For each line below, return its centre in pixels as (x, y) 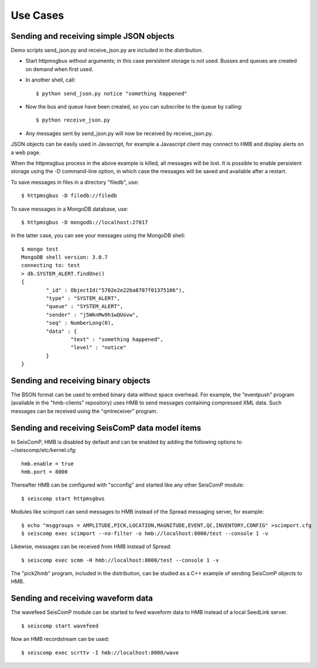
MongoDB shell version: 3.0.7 (65, 257)
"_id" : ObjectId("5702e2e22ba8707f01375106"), (115, 290)
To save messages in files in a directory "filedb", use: (75, 182)
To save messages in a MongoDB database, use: (69, 209)
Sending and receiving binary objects (81, 381)
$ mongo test (40, 249)
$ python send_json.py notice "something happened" (112, 93)
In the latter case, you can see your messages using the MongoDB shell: (98, 235)
